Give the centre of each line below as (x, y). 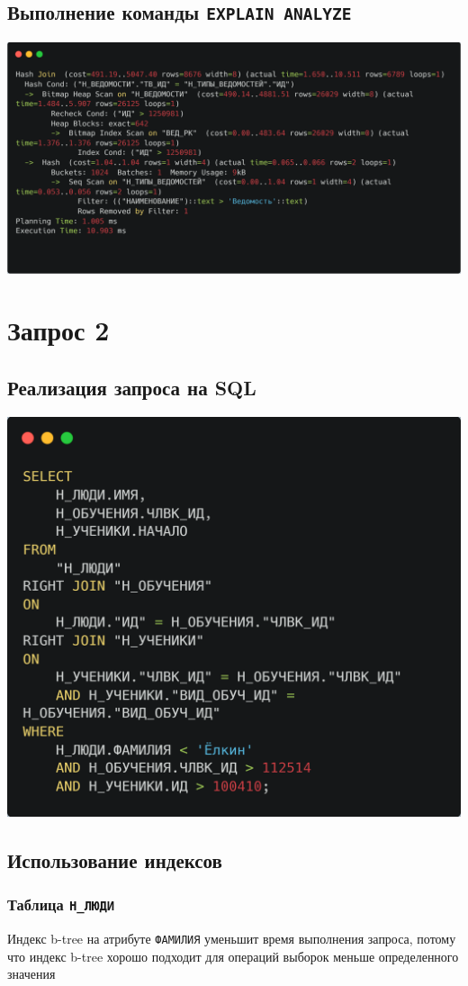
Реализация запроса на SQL (132, 388)
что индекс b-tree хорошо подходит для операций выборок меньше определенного (233, 956)
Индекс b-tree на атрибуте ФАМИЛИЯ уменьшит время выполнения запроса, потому (232, 938)
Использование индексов (115, 859)
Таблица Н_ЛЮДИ (61, 905)
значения (31, 974)
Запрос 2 (58, 330)
